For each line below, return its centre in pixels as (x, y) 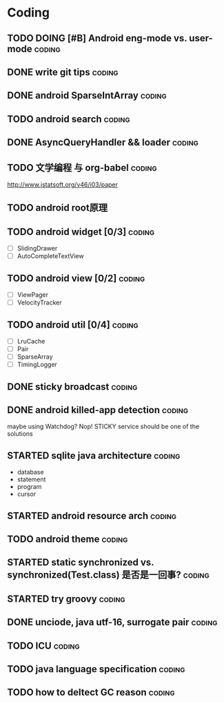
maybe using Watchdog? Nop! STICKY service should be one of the (103, 427)
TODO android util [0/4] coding (73, 325)
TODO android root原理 (58, 208)
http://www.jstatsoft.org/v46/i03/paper (63, 185)
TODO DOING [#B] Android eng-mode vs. (97, 38)
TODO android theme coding (68, 539)
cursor (27, 494)
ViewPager (33, 295)
